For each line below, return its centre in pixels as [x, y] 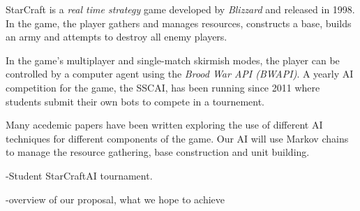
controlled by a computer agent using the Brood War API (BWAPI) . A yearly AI [180, 74]
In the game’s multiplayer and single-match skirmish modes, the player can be [173, 60]
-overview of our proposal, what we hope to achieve [115, 199]
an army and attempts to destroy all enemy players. [117, 37]
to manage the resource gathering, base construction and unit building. [158, 152]
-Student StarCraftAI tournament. [79, 175]
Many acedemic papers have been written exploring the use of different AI [164, 125]
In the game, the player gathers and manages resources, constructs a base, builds [179, 23]
